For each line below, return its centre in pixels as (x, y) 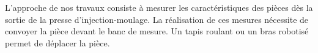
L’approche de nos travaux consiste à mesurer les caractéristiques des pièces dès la (159, 7)
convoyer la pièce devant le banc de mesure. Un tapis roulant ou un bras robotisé (157, 31)
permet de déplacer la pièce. (57, 42)
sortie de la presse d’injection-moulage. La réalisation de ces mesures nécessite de (157, 19)
